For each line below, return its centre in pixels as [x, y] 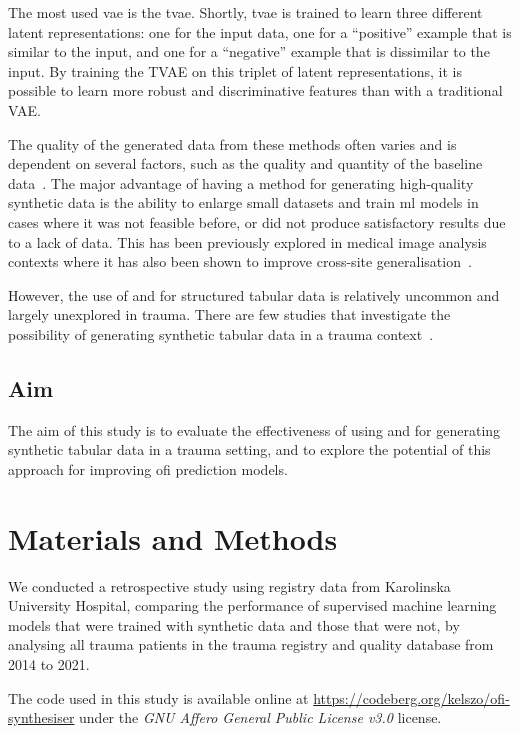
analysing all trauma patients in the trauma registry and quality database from [251, 644]
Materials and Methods [173, 537]
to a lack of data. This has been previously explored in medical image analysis [247, 241]
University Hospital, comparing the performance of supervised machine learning [252, 605]
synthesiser [41, 717]
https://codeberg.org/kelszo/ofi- [411, 697]
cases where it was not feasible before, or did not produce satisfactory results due [257, 221]
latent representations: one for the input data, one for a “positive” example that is [260, 31]
